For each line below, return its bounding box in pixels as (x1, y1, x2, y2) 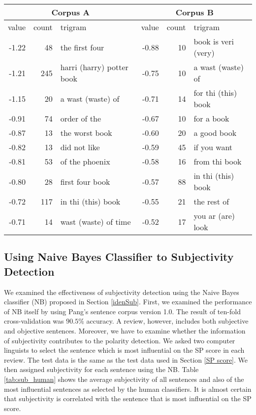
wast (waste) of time (60, 215, 131, 227)
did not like (60, 141, 100, 153)
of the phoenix (60, 156, 110, 167)
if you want (193, 141, 233, 153)
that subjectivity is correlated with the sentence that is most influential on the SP (4, 393, 252, 404)
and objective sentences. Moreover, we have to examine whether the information (4, 325, 246, 335)
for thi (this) (193, 87, 237, 98)
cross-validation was (4, 316, 64, 326)
